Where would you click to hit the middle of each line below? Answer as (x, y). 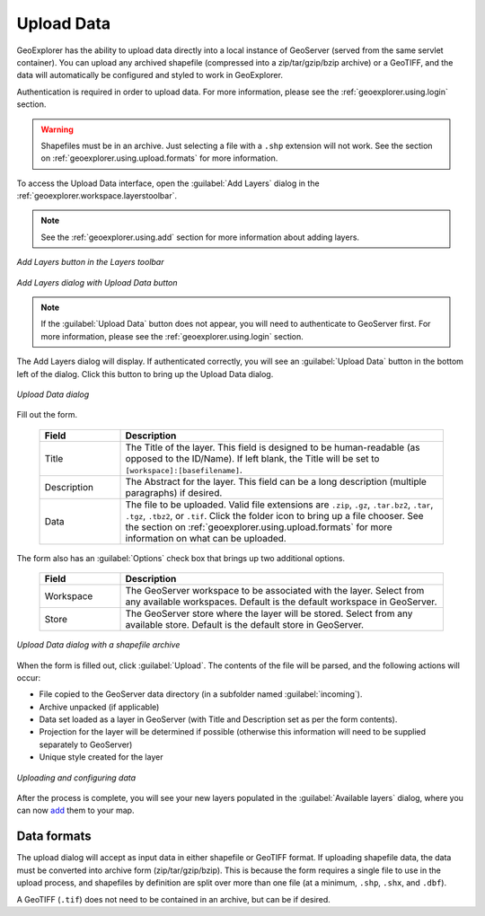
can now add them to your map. (75, 810)
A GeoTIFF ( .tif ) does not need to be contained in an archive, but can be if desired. (174, 899)
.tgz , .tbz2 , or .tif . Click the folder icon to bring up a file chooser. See (274, 515)
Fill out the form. (47, 415)
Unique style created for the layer (101, 757)
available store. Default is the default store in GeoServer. (244, 625)
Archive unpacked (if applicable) (99, 707)
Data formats (54, 837)
